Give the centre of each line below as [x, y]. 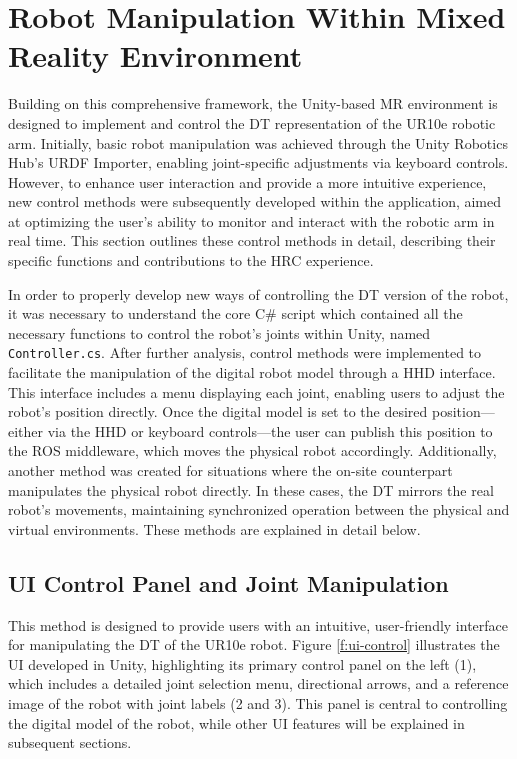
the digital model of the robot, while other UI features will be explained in [236, 722]
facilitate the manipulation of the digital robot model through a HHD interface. [252, 372]
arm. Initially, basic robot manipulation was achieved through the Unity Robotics [258, 142]
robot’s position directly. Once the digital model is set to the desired [218, 411]
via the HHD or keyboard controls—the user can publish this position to [270, 430]
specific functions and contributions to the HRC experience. [191, 260]
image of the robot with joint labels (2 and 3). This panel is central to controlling [258, 703]
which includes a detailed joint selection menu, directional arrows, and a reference [258, 683]
